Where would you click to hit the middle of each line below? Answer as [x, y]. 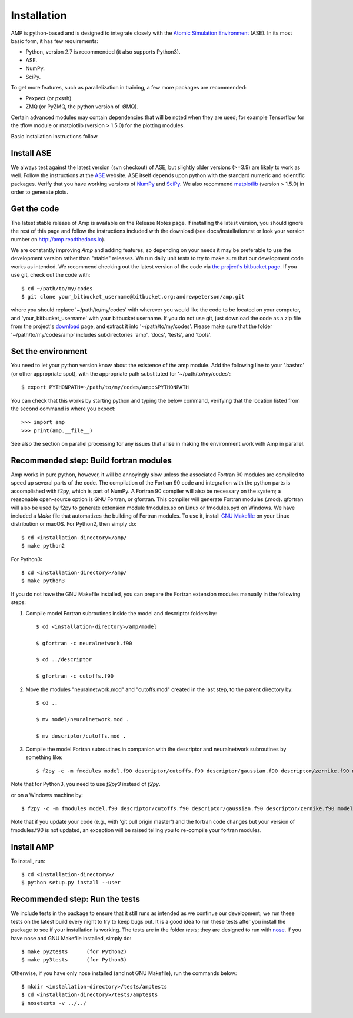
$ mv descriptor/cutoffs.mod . [81, 736]
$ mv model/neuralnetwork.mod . [83, 719]
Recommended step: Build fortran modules [91, 460]
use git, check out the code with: [51, 275]
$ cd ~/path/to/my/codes [57, 288]
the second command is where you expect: [63, 409]
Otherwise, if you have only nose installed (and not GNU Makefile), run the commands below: [124, 973]
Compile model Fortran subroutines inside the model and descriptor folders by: [121, 613]
